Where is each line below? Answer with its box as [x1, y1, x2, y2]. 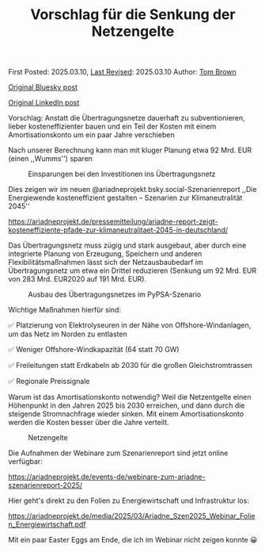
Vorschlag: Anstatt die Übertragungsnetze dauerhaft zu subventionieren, [8, 113, 245, 123]
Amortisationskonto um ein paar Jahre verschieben [8, 130, 176, 140]
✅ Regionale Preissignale [8, 377, 90, 386]
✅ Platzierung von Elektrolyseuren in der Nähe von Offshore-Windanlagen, [8, 320, 252, 330]
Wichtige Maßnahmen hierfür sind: [8, 305, 121, 315]
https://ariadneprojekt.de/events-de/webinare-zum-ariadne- [8, 472, 206, 481]
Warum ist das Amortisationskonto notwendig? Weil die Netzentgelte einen [8, 393, 252, 402]
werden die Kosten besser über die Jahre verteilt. [8, 418, 169, 427]
